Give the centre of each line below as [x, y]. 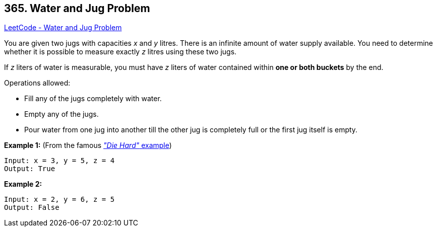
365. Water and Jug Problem [77, 8]
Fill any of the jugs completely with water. [93, 99]
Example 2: [23, 184]
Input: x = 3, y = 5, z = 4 [59, 161]
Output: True [30, 169]
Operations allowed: [37, 83]
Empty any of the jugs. [61, 114]
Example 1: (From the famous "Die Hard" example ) [88, 145]
